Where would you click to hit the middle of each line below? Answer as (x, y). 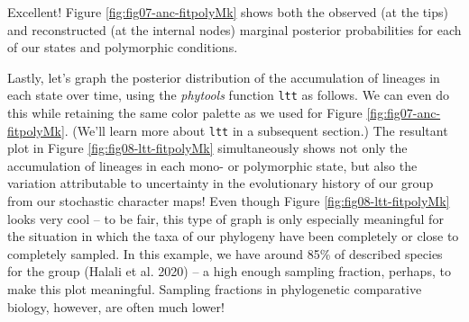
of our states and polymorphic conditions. (123, 47)
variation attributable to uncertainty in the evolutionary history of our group (221, 183)
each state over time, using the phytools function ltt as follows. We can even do (229, 95)
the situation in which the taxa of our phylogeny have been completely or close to (233, 236)
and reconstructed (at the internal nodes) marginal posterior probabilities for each (234, 29)
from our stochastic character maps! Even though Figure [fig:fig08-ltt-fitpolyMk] (229, 201)
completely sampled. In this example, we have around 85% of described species (225, 253)
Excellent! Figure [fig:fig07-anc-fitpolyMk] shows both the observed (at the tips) (228, 12)
